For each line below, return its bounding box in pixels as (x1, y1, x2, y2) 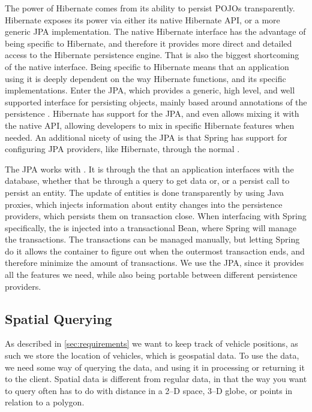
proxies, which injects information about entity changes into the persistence (5, 198, 283, 210)
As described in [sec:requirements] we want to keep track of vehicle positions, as (5, 337, 298, 350)
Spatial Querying (5, 309, 112, 328)
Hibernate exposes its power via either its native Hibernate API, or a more (5, 13, 280, 26)
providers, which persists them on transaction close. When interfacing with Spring (5, 210, 307, 222)
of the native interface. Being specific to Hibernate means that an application (5, 60, 289, 72)
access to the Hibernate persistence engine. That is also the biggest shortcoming (5, 49, 299, 61)
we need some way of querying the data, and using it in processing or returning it (5, 360, 305, 373)
